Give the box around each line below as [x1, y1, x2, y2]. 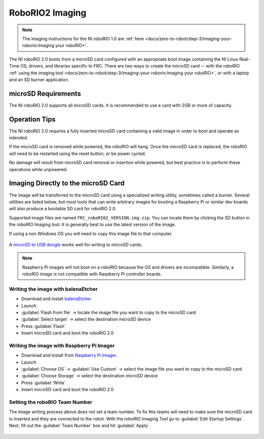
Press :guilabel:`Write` [21, 379, 66, 386]
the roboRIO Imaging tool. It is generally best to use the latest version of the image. [9, 221, 176, 227]
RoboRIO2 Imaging [9, 7, 87, 18]
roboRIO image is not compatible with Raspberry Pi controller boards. [22, 271, 162, 277]
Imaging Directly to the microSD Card [9, 179, 125, 188]
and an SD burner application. [9, 76, 69, 83]
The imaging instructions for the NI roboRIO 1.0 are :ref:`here [22, 36, 144, 42]
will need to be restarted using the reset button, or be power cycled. [9, 151, 146, 156]
